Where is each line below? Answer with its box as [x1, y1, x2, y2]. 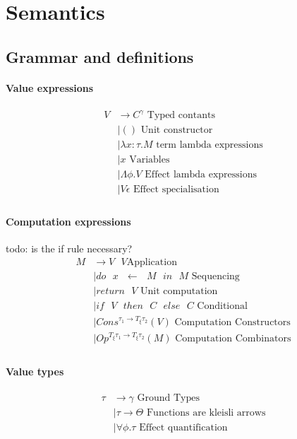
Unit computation [140, 286, 218, 297]
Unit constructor [140, 124, 213, 135]
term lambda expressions [156, 139, 263, 150]
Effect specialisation [133, 184, 219, 194]
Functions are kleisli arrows [146, 407, 266, 418]
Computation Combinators [175, 334, 291, 344]
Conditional [197, 301, 248, 312]
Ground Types [137, 392, 200, 403]
